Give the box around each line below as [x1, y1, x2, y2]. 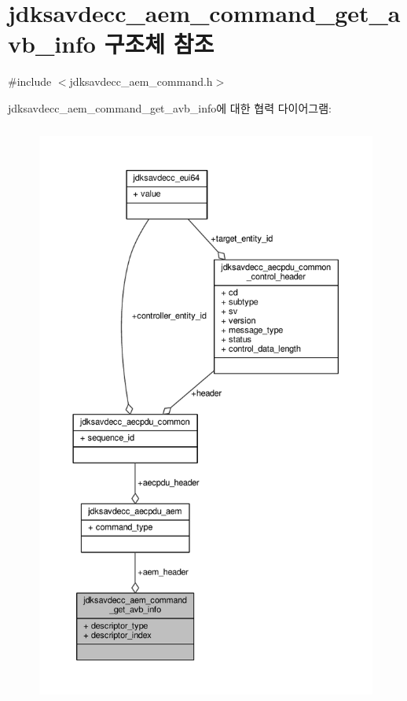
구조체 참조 [104, 28, 214, 60]
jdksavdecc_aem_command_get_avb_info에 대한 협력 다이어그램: [8, 99, 332, 116]
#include [8, 73, 52, 90]
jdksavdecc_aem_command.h [69, 73, 213, 90]
